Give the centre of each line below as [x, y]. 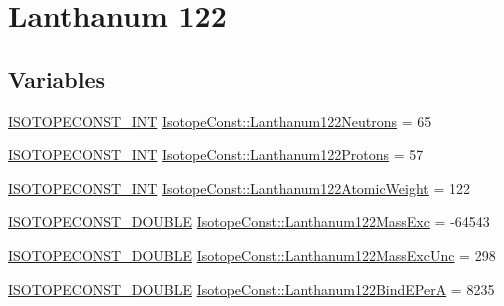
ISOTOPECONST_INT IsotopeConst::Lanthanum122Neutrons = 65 [220, 120]
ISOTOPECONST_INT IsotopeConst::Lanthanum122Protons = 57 [216, 154]
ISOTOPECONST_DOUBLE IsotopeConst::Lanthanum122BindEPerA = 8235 [251, 288]
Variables [57, 78]
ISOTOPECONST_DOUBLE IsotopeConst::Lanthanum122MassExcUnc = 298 [252, 254]
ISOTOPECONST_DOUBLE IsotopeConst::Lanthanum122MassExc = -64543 [249, 221]
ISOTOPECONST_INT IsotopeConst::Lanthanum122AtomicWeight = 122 [239, 187]
